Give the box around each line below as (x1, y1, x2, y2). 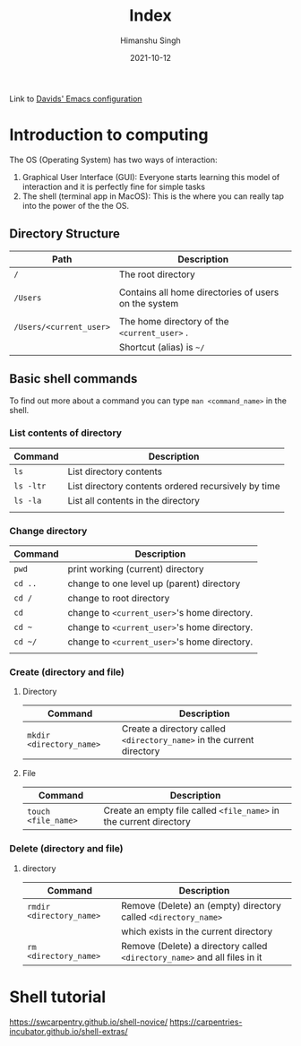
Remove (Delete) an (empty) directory (120, 899, 282, 912)
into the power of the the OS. (21, 200, 130, 211)
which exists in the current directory (120, 925, 273, 938)
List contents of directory (9, 427, 123, 439)
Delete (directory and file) (9, 843, 124, 855)
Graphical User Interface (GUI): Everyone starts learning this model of (21, 171, 280, 182)
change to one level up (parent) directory (67, 577, 241, 590)
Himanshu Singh (120, 35, 181, 46)
